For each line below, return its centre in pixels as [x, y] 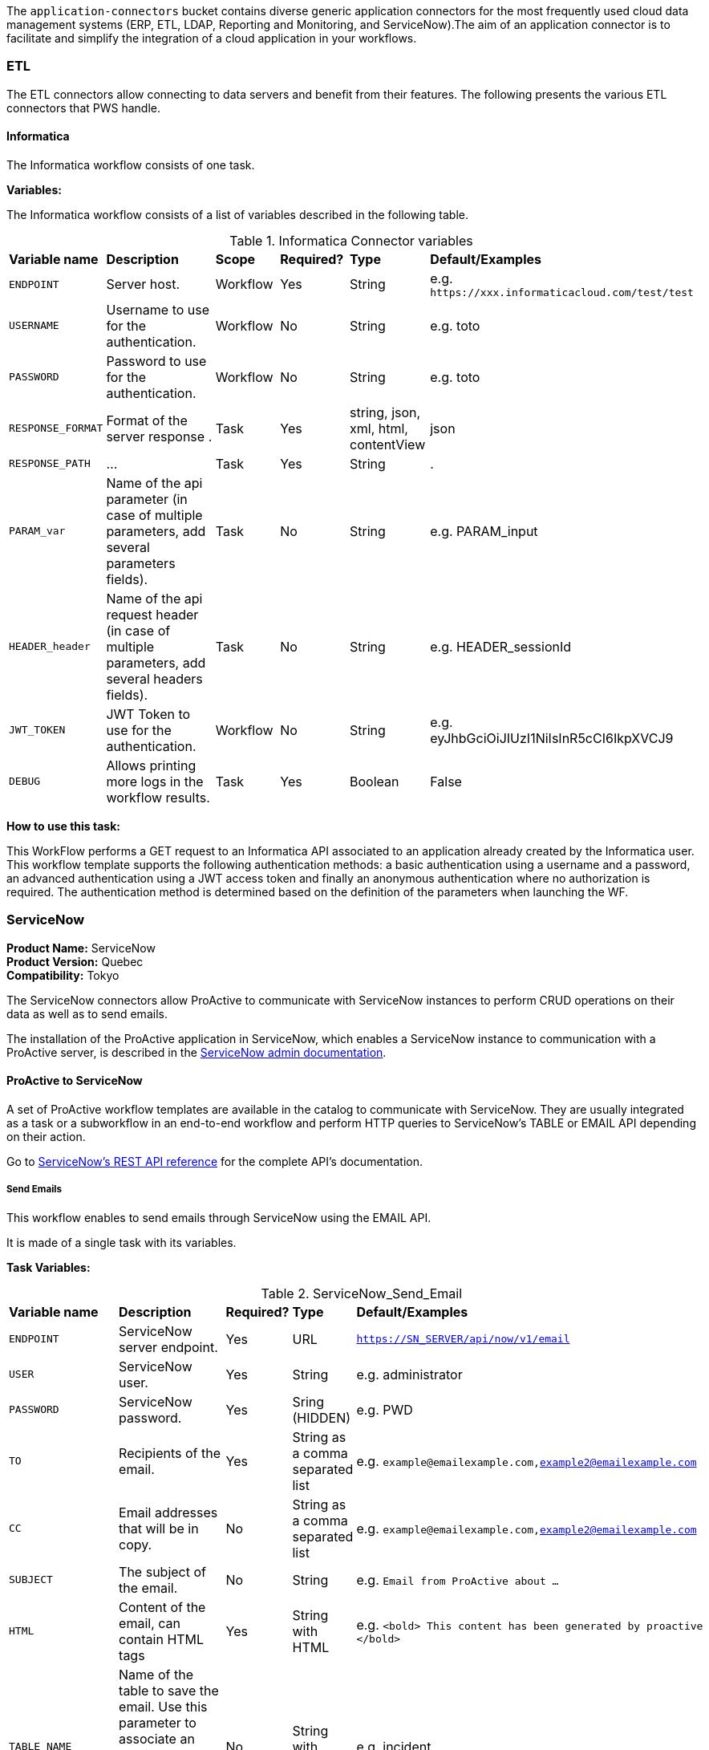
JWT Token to [148, 714]
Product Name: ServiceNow [81, 948]
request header [152, 614]
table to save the [169, 1690]
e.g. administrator [409, 1374]
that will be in [159, 1528]
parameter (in [147, 499]
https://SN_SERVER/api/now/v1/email [463, 1339]
